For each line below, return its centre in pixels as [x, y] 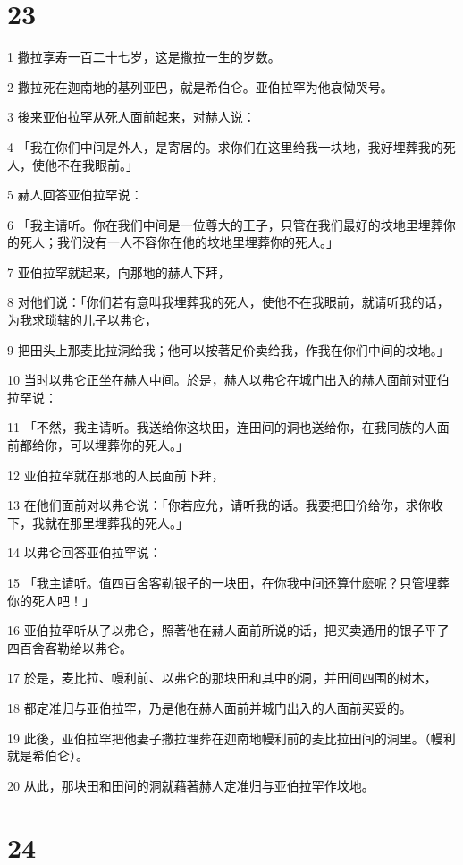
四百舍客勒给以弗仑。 [70, 647]
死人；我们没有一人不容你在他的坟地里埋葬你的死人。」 [179, 242]
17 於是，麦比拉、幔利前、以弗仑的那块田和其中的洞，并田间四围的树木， [222, 678]
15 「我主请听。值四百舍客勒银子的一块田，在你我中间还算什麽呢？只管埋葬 [228, 582]
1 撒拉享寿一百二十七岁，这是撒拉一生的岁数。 [144, 57]
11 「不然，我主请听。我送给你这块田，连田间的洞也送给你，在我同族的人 [222, 427]
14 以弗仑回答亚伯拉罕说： [84, 552]
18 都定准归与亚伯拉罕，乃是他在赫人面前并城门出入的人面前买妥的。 [210, 707]
